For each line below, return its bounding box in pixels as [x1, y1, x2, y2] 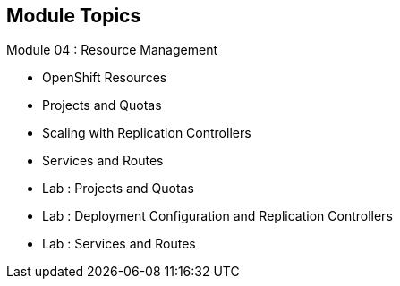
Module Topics [6, 4, 141, 27]
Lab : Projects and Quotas [42, 181, 194, 197]
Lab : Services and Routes [42, 236, 196, 252]
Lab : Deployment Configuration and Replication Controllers [42, 208, 393, 224]
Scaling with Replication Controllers [42, 125, 251, 141]
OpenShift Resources [42, 70, 167, 86]
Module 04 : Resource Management [6, 42, 217, 58]
